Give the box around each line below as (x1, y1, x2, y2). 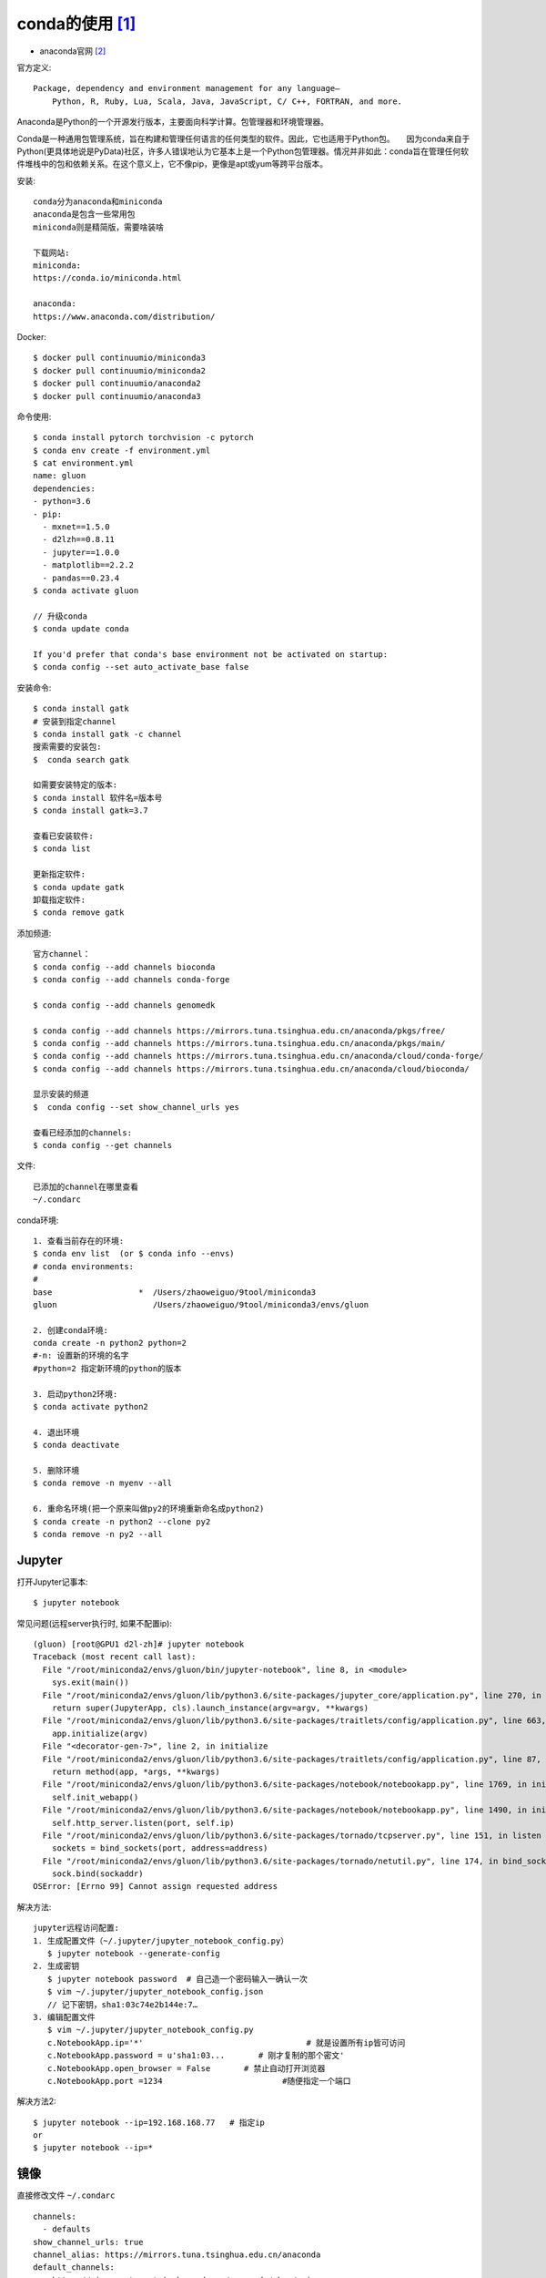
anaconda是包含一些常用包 (33, 210, 136, 220)
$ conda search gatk (33, 754, 129, 764)
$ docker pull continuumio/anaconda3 (33, 391, 202, 401)
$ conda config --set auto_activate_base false (33, 662, 249, 672)
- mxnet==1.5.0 (42, 522, 110, 532)
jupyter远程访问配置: (33, 1923, 120, 1934)
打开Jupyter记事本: (16, 1576, 88, 1587)
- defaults (42, 2224, 91, 2234)
